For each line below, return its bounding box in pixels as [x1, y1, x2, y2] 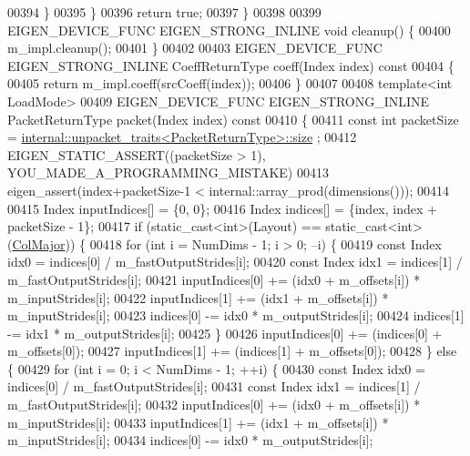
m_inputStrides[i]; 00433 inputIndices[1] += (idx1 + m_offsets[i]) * [7, 412, 389, 431]
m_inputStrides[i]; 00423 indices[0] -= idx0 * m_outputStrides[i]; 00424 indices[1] [7, 306, 465, 325]
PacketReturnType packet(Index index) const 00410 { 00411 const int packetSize [7, 109, 459, 128]
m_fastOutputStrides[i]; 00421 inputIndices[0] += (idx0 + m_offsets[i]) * [7, 269, 421, 289]
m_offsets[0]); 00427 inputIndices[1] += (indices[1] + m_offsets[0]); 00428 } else [7, 341, 457, 360]
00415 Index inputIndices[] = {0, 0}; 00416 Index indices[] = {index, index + [7, 198, 437, 218]
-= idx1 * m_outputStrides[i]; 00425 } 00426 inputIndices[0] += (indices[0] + [7, 323, 443, 342]
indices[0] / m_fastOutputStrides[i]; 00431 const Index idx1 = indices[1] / [7, 377, 421, 396]
